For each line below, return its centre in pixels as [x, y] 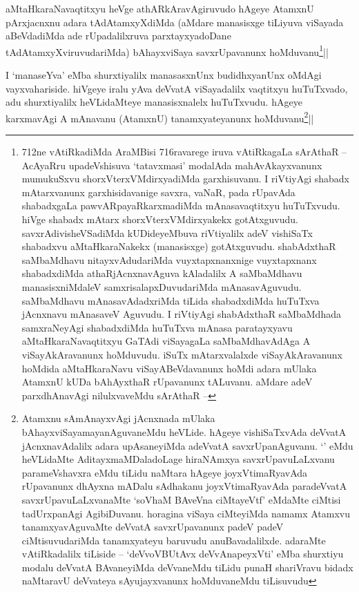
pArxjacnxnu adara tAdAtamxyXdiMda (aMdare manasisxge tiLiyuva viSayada [175, 22]
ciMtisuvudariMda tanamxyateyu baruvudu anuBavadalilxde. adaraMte [174, 540]
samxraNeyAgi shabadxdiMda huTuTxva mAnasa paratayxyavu [157, 327]
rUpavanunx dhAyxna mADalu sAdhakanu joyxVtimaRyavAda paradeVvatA [184, 486]
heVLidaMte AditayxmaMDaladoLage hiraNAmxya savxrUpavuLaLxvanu [178, 459]
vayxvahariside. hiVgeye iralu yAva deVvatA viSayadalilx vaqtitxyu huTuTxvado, [177, 88]
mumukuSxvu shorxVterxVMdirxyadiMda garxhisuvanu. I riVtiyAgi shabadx [186, 179]
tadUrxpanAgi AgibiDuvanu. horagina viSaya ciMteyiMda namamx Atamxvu [186, 513]
